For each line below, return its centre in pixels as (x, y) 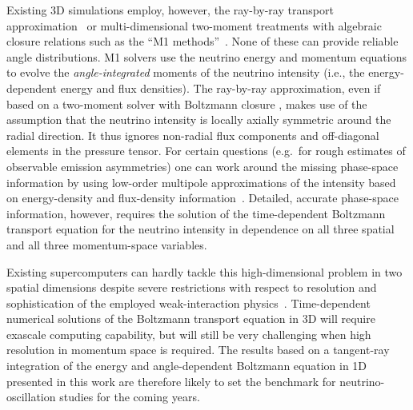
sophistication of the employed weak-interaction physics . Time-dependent (188, 303)
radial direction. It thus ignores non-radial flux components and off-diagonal (193, 135)
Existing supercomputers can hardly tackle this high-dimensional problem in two (204, 271)
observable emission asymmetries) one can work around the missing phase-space (202, 166)
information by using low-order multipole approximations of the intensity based (201, 182)
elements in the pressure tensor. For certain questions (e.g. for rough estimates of (206, 151)
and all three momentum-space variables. (107, 244)
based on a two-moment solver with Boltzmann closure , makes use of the (187, 103)
